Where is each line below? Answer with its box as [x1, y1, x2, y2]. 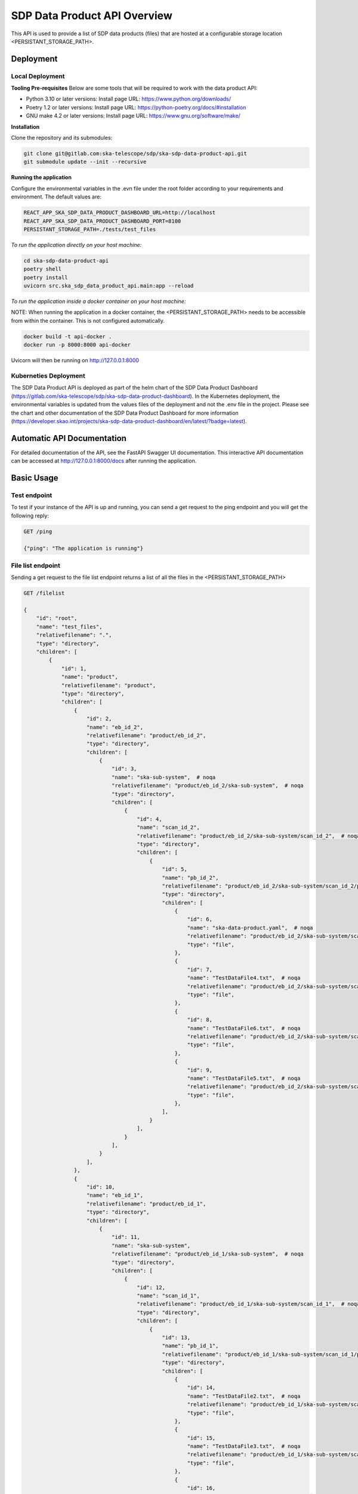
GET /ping [23, 528, 53, 535]
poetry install [23, 274, 68, 281]
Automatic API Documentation [11, 433, 126, 443]
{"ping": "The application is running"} [23, 544, 143, 552]
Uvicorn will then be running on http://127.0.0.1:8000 [11, 357, 140, 364]
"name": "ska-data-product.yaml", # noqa [187, 924, 313, 931]
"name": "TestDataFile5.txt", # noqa [187, 1074, 301, 1082]
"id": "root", [36, 615, 78, 622]
